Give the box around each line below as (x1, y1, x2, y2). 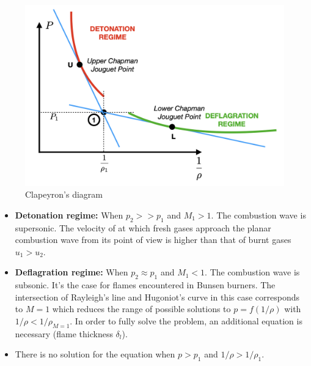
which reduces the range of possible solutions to (52, 302, 231, 315)
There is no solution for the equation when (15, 348, 175, 360)
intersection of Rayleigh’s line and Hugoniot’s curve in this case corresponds (15, 290, 300, 303)
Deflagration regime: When (15, 266, 128, 278)
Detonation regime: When (15, 208, 123, 221)
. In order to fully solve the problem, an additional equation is (70, 314, 302, 327)
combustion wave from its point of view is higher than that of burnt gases (15, 233, 291, 246)
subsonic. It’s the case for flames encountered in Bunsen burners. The (15, 278, 276, 291)
